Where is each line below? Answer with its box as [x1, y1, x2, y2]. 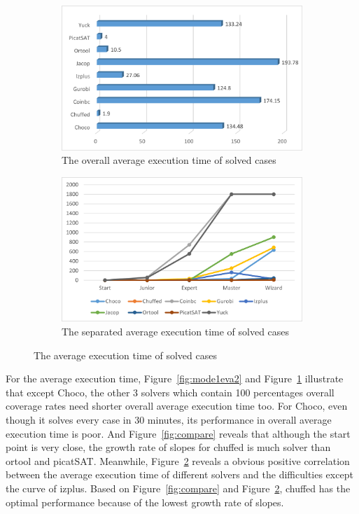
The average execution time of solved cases [34, 347, 217, 362]
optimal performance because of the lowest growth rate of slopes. [6, 494, 284, 509]
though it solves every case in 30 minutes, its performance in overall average [6, 412, 332, 426]
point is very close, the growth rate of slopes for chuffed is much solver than [6, 440, 331, 454]
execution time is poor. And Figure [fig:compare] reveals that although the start [6, 426, 351, 440]
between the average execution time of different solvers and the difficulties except [6, 467, 353, 482]
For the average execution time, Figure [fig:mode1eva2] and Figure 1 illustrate [6, 371, 344, 386]
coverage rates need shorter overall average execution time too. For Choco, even [6, 398, 348, 413]
